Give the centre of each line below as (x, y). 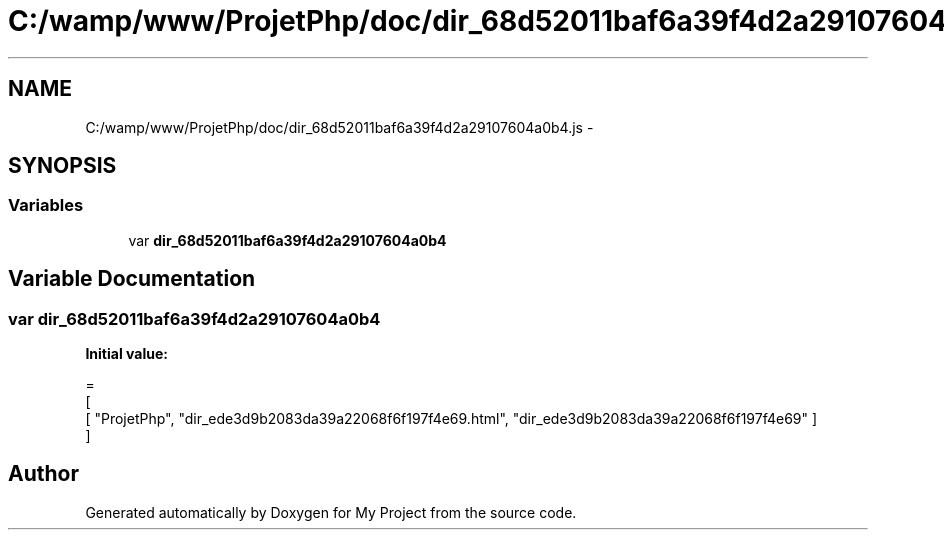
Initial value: (126, 354)
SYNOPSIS (62, 166)
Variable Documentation (132, 279)
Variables (46, 205)
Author (43, 474)
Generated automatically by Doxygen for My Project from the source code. (331, 512)
